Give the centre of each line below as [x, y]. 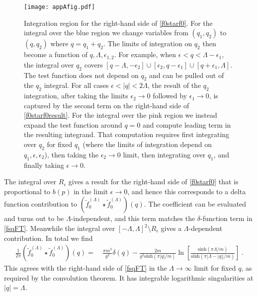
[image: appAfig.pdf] [60, 7]
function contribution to [41, 204]
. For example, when [145, 54]
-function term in [226, 218]
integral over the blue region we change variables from [106, 33]
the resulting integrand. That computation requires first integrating [127, 134]
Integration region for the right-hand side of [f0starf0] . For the [118, 23]
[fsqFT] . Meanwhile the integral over [60, 228]
